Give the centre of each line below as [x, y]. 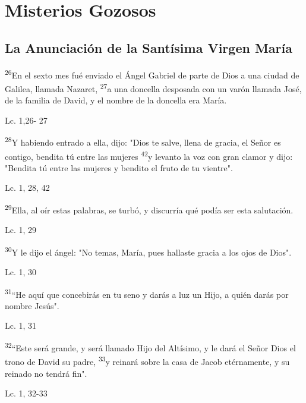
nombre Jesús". [32, 305]
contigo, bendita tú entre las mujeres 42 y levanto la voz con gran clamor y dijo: [149, 155]
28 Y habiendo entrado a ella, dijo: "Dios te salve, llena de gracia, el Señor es [143, 141]
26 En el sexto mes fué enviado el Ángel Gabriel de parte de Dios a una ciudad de [152, 74]
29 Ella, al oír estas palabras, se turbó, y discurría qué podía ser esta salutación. [149, 209]
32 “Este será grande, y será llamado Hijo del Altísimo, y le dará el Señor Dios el [150, 347]
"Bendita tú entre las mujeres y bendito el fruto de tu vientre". [119, 167]
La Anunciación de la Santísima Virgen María [149, 47]
